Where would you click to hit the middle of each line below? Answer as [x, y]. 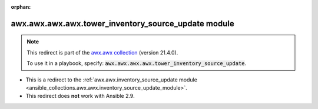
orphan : [21, 7]
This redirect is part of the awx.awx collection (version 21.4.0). [102, 52]
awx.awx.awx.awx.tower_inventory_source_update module [123, 23]
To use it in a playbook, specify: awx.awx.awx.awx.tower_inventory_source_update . [137, 63]
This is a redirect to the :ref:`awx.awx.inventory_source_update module [111, 80]
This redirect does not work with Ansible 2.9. [80, 96]
